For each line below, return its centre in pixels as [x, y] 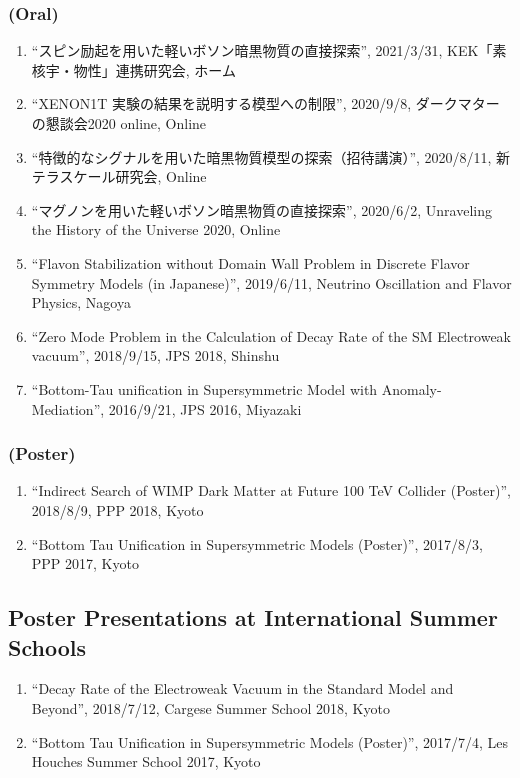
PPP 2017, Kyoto [85, 563]
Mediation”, [68, 408]
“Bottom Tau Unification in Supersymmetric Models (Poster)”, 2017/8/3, [257, 543]
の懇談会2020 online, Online [119, 123]
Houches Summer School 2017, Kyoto [146, 761]
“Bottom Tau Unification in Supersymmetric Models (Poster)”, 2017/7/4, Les [270, 741]
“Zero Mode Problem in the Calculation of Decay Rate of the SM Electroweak [271, 335]
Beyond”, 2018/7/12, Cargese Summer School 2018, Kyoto [210, 707]
